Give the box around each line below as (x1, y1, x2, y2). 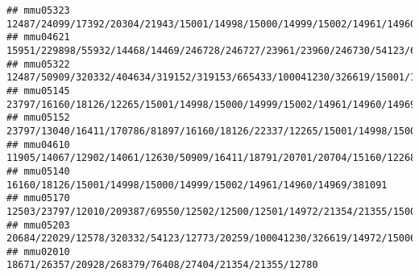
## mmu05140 (6, 165, 70, 177)
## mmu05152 (6, 112, 70, 124)
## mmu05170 (6, 192, 70, 204)
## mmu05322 (6, 58, 70, 70)
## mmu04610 (6, 138, 70, 150)
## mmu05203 (6, 219, 70, 231)
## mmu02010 (6, 245, 70, 257)
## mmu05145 (6, 84, 70, 97)
